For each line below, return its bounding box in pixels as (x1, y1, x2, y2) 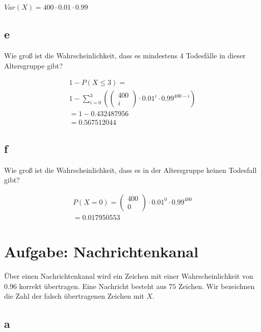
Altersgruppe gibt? (4, 60, 63, 71)
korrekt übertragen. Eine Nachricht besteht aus (19, 280, 167, 291)
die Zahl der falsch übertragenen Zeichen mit (4, 291, 144, 301)
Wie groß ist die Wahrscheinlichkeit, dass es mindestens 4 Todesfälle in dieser (4, 50, 246, 61)
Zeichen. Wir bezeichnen (178, 280, 255, 291)
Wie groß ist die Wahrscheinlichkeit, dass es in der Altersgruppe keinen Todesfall (4, 164, 257, 175)
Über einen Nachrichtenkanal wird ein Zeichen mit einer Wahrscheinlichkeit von (4, 271, 253, 281)
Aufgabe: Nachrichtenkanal (4, 241, 199, 262)
